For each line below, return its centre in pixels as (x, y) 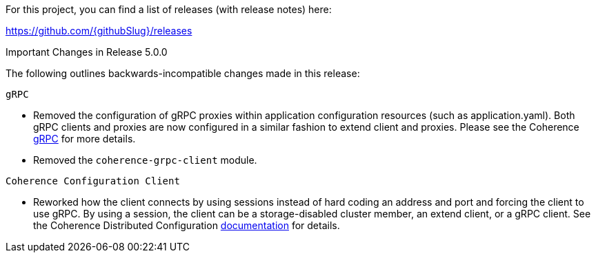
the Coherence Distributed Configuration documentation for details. (187, 225)
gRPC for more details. (85, 139)
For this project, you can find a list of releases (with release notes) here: (169, 9)
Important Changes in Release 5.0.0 (87, 52)
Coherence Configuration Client (93, 181)
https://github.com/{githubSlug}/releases (99, 31)
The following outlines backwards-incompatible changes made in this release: (183, 73)
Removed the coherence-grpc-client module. (145, 160)
